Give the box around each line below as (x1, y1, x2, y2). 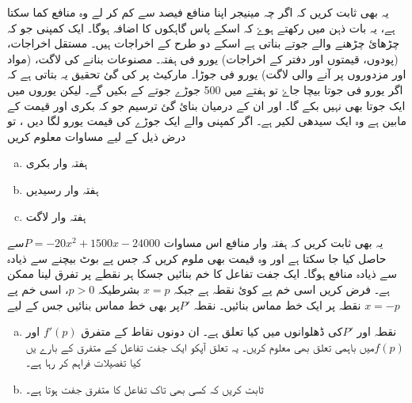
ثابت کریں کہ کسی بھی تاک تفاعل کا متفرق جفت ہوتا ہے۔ (25, 380, 264, 397)
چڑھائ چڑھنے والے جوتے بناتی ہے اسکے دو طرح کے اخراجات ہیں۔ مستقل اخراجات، (7, 35, 400, 51)
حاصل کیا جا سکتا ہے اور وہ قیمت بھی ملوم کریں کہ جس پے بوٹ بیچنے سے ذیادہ (7, 249, 387, 266)
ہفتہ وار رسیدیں (25, 181, 99, 197)
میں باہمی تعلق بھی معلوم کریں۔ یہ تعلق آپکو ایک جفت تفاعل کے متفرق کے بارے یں (25, 338, 375, 355)
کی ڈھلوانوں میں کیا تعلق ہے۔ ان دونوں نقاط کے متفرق (81, 323, 343, 340)
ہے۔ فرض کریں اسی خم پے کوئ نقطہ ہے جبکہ (174, 280, 390, 297)
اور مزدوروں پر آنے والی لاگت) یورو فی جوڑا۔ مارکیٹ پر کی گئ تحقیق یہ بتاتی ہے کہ (7, 66, 406, 82)
